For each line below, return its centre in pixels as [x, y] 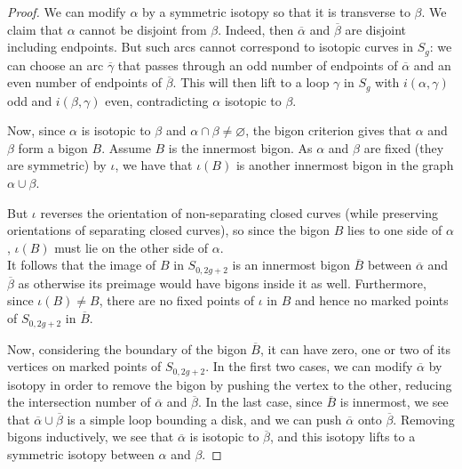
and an [432, 65]
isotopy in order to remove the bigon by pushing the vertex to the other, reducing [230, 384]
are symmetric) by [57, 165]
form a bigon [53, 147]
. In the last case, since [260, 402]
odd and [30, 100]
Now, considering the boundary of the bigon [127, 348]
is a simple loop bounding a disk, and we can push [204, 419]
